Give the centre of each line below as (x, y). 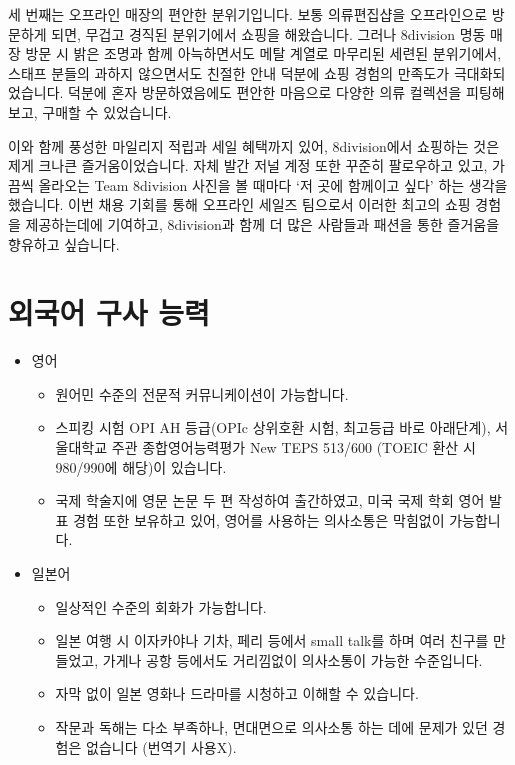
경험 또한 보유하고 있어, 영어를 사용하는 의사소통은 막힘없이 (259, 519)
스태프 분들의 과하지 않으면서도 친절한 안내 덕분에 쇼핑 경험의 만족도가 (229, 72)
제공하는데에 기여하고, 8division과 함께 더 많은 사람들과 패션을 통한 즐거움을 (262, 223)
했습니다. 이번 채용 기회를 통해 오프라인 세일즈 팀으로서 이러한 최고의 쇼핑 (239, 204)
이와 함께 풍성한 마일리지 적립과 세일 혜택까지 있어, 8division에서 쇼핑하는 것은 (254, 145)
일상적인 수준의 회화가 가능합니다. (161, 606)
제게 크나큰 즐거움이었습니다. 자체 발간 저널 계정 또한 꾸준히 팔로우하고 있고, (248, 165)
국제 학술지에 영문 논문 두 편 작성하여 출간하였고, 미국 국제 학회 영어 (270, 500)
